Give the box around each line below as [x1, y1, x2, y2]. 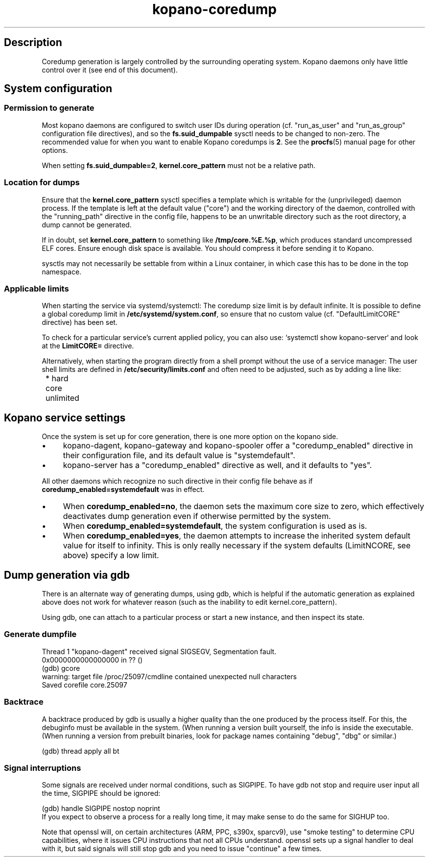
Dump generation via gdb [4, 568, 130, 581]
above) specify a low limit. [63, 550, 159, 561]
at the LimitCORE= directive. [42, 342, 134, 350]
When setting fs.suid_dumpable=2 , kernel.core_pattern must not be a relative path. [42, 161, 316, 170]
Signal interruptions [4, 763, 81, 773]
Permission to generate [4, 103, 95, 113]
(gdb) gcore [42, 664, 80, 672]
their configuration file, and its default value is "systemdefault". [63, 450, 295, 461]
